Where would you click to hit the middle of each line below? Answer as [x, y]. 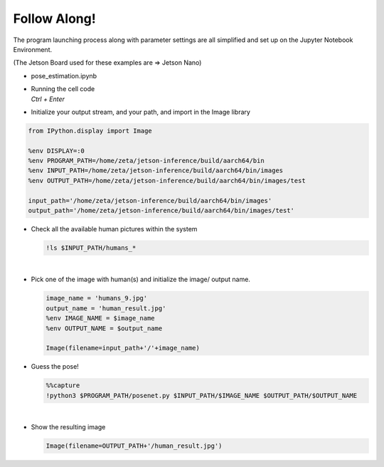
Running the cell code [63, 89]
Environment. [33, 49]
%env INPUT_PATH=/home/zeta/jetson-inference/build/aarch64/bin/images [156, 170]
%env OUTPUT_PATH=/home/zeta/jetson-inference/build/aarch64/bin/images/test [167, 180]
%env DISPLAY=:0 [57, 151]
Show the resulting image [68, 427]
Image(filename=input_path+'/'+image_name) [123, 348]
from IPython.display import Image [90, 131]
